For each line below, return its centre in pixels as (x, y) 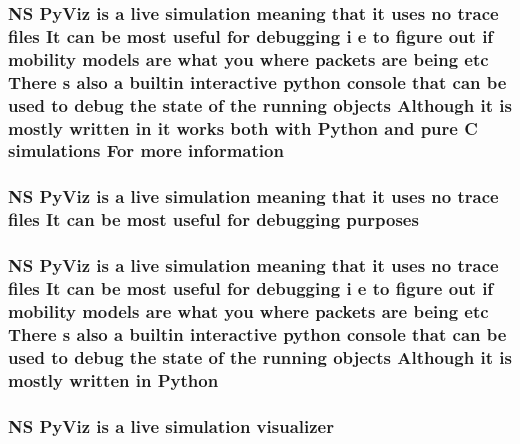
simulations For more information (146, 150)
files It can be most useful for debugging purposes (213, 219)
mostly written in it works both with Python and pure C (243, 127)
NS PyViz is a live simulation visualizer (171, 425)
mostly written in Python (113, 379)
